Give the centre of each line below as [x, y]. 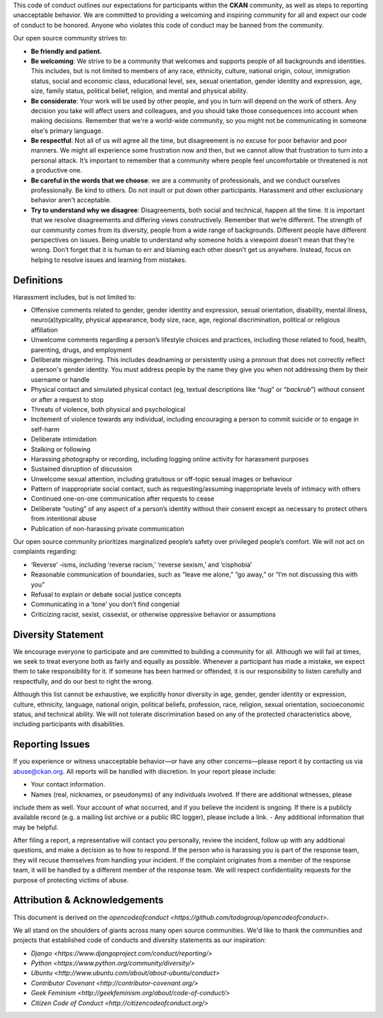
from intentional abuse [64, 519]
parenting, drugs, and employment [82, 350]
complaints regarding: [45, 552]
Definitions [38, 280]
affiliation [44, 329]
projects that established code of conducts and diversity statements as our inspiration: [140, 940]
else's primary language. [67, 131]
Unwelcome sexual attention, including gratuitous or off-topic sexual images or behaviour [161, 478]
